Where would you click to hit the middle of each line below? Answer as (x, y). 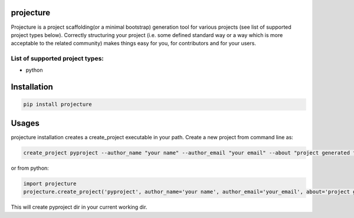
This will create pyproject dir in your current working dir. (79, 207)
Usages (25, 123)
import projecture (50, 183)
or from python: (30, 168)
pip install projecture (58, 105)
